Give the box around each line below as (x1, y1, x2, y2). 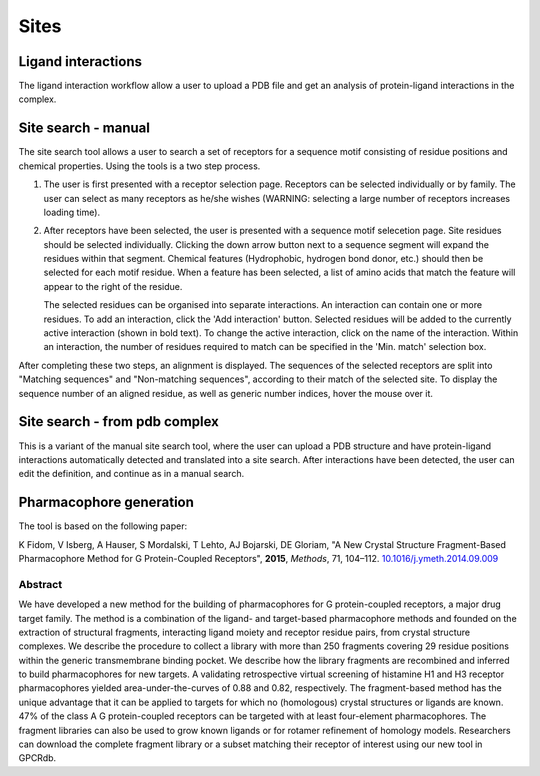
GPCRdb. (18, 752, 57, 764)
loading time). (43, 206, 100, 218)
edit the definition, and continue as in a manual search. (18, 468, 245, 480)
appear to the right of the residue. (43, 280, 183, 292)
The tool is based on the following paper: (18, 520, 188, 532)
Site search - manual (18, 120, 150, 137)
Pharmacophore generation (18, 494, 195, 511)
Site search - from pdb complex (18, 413, 220, 430)
